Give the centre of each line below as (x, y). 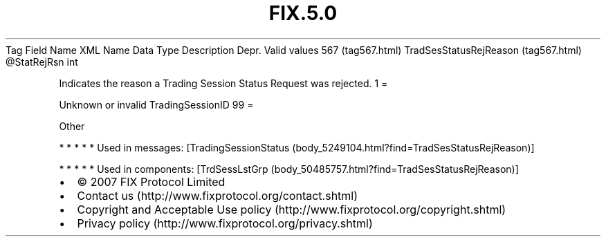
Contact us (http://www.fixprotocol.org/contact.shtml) (218, 195)
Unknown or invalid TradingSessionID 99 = (156, 104)
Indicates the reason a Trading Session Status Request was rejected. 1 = (223, 83)
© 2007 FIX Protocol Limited (151, 181)
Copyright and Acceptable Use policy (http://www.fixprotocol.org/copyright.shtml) (292, 209)
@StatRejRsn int (42, 62)
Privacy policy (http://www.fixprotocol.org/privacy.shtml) (225, 223)
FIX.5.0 (303, 13)
